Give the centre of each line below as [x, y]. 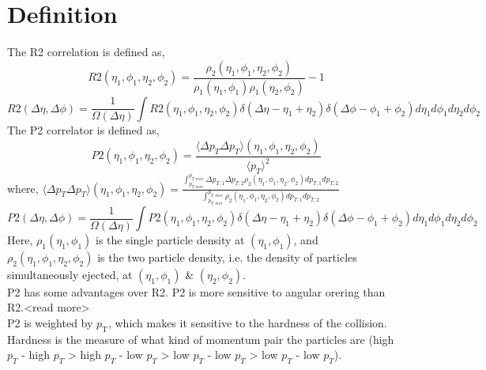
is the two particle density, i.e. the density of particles [227, 257]
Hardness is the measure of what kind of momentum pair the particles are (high [201, 339]
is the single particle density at [170, 239]
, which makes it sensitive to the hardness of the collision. [247, 322]
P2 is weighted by [50, 322]
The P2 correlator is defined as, [83, 130]
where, [23, 188]
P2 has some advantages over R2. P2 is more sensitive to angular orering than [196, 291]
